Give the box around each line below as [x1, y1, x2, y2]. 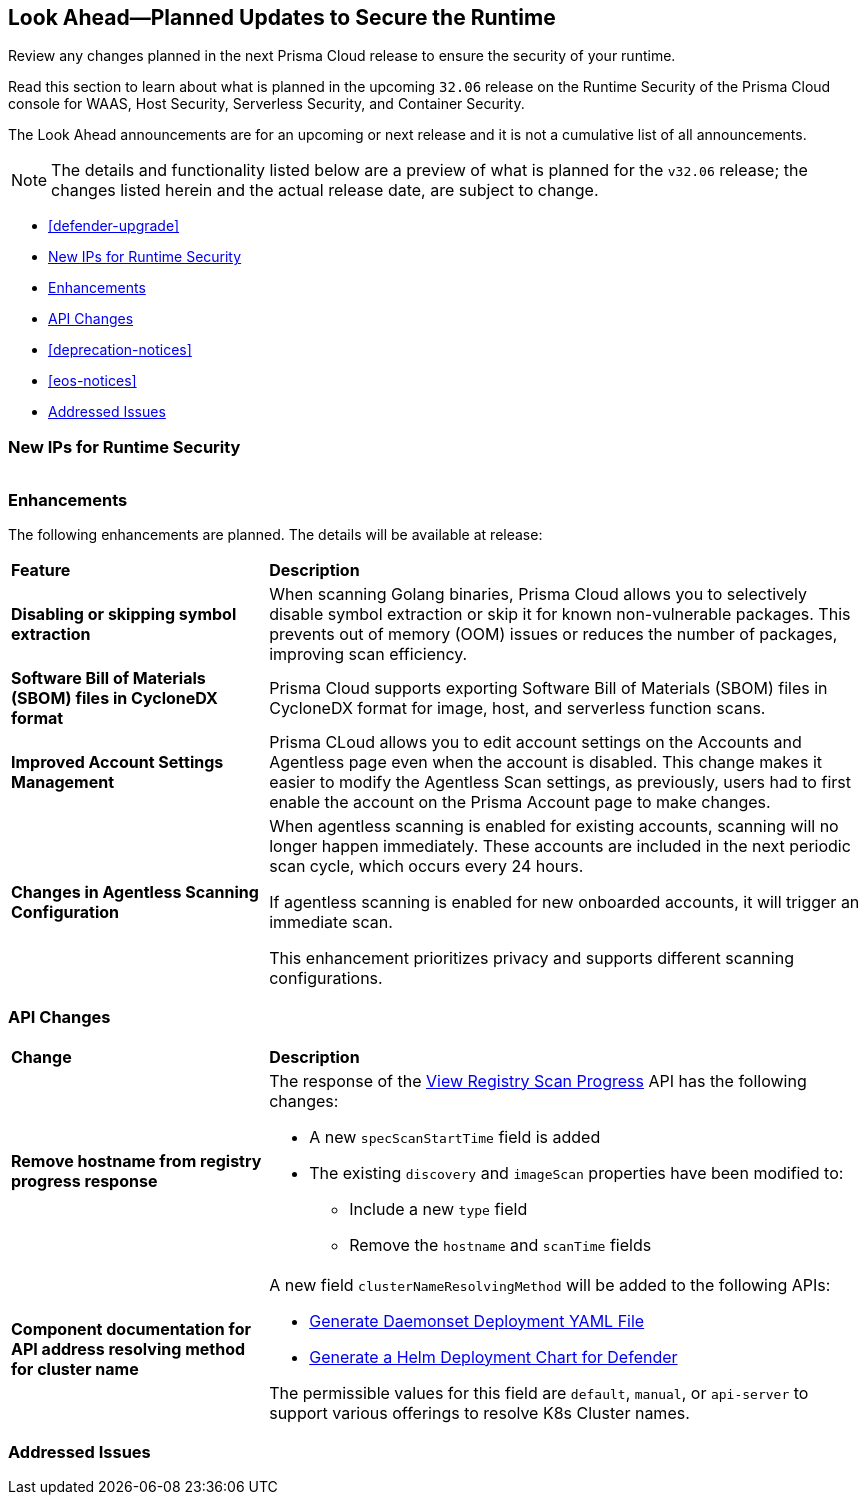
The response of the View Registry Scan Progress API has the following [269, 1070, 807, 1091]
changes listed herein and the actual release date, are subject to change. [51, 180, 599, 201]
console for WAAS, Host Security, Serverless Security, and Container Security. [8, 95, 525, 113]
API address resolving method [11, 1338, 246, 1359]
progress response [11, 1170, 158, 1191]
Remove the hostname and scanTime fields [349, 1234, 652, 1255]
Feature [11, 559, 71, 580]
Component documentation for [11, 1318, 251, 1339]
